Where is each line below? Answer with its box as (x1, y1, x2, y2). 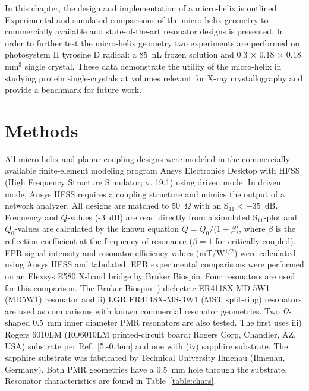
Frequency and (5, 210, 58, 223)
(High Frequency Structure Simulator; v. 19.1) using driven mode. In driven (5, 176, 281, 188)
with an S (193, 199, 229, 212)
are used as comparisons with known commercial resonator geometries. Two (5, 304, 280, 317)
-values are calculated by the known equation (14, 222, 179, 235)
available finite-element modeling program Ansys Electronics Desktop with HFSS (5, 164, 300, 176)
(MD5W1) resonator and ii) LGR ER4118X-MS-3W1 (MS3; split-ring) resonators (5, 293, 302, 305)
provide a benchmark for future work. (5, 83, 142, 96)
